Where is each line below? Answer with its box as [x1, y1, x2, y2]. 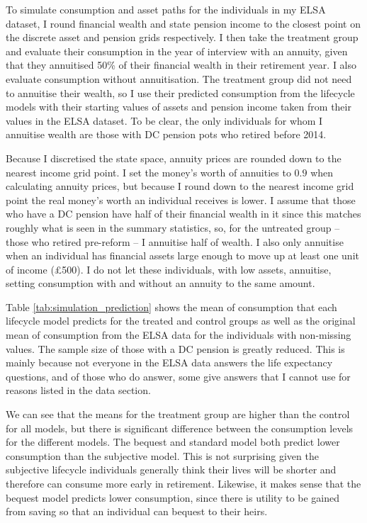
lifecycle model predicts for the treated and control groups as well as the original [6, 313, 356, 328]
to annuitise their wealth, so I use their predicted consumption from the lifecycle [6, 85, 355, 100]
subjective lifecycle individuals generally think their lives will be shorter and [6, 462, 337, 477]
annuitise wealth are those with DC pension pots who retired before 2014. [6, 127, 327, 142]
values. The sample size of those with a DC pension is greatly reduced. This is [6, 341, 345, 356]
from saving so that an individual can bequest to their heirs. [6, 504, 268, 519]
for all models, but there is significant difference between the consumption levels [6, 420, 354, 435]
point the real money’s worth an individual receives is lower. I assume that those [6, 192, 356, 207]
